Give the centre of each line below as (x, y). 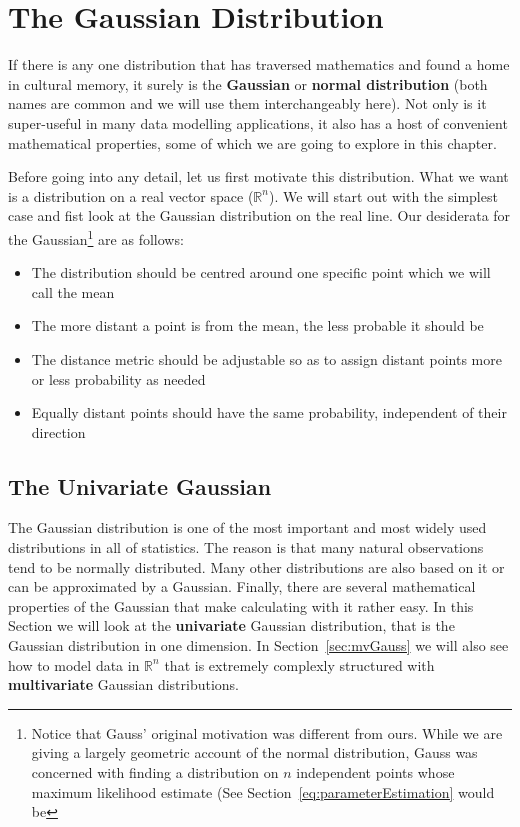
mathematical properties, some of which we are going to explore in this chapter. (252, 142)
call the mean (73, 291)
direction (58, 431)
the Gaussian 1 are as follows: (96, 237)
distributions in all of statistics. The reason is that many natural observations (246, 547)
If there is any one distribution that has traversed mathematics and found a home (259, 64)
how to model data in (74, 664)
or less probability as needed (118, 378)
